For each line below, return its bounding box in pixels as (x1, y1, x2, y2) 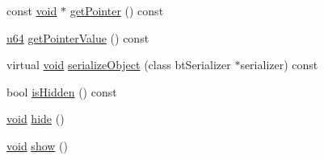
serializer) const (240, 56, 318, 73)
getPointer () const (69, 2, 164, 18)
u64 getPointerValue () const (6, 29, 149, 46)
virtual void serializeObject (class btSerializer (6, 56, 231, 73)
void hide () (6, 110, 65, 127)
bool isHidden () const (6, 83, 117, 100)
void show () (6, 137, 68, 154)
